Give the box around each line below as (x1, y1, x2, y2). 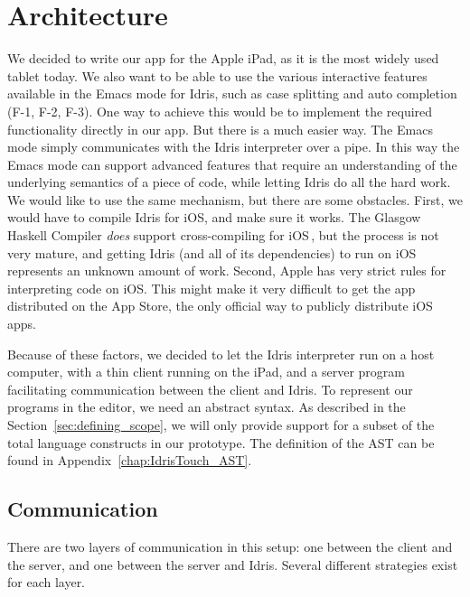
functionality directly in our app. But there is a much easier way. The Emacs (7, 119, 433, 138)
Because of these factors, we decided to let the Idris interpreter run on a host (7, 344, 435, 363)
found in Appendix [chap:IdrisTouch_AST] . (7, 451, 252, 470)
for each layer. (7, 573, 86, 592)
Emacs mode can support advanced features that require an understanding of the (7, 154, 457, 173)
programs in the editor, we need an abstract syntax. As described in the (7, 397, 406, 416)
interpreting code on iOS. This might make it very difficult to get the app (7, 278, 416, 297)
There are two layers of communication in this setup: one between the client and (7, 536, 453, 555)
